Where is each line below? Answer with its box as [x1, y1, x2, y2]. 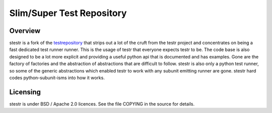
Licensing [9, 87, 41, 96]
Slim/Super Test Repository [9, 7, 127, 18]
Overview [9, 26, 41, 35]
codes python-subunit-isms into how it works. [9, 75, 105, 81]
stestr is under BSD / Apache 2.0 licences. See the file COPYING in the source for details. [9, 100, 195, 107]
